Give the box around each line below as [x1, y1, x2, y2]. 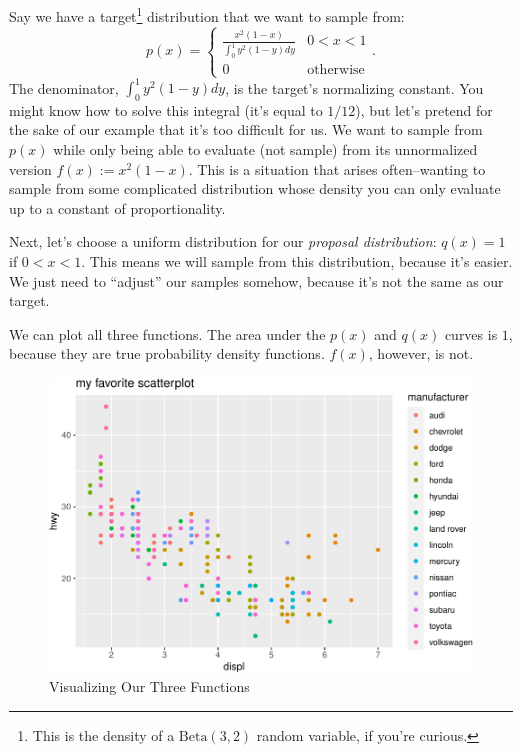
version [9, 158, 52, 179]
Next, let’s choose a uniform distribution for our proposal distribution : [9, 231, 437, 252]
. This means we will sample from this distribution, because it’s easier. [81, 251, 513, 272]
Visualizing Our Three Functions [49, 676, 250, 697]
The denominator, [9, 77, 119, 98]
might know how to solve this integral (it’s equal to [9, 99, 323, 120]
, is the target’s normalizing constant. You [225, 77, 484, 98]
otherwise [307, 63, 365, 78]
